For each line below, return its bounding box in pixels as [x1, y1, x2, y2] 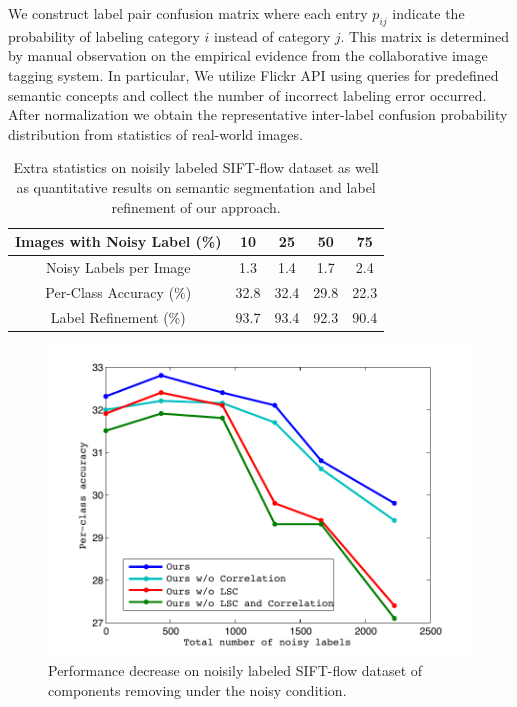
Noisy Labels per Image [45, 256, 191, 277]
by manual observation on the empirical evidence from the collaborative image [8, 45, 488, 66]
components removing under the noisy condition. [48, 680, 347, 700]
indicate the [392, 3, 465, 23]
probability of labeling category [8, 25, 200, 46]
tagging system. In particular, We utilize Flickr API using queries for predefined [8, 64, 499, 85]
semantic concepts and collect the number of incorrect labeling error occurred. [8, 84, 487, 105]
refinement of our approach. [111, 196, 281, 217]
